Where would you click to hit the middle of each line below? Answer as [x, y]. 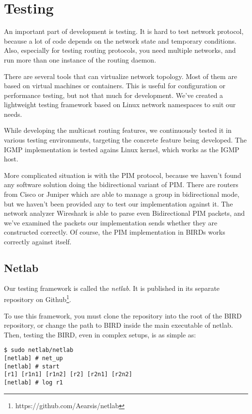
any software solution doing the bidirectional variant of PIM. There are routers [121, 184]
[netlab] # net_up [33, 358]
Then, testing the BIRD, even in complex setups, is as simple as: [100, 334]
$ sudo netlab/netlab [39, 350]
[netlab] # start [32, 366]
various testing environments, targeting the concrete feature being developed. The [125, 140]
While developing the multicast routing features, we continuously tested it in [118, 130]
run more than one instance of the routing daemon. [80, 59]
